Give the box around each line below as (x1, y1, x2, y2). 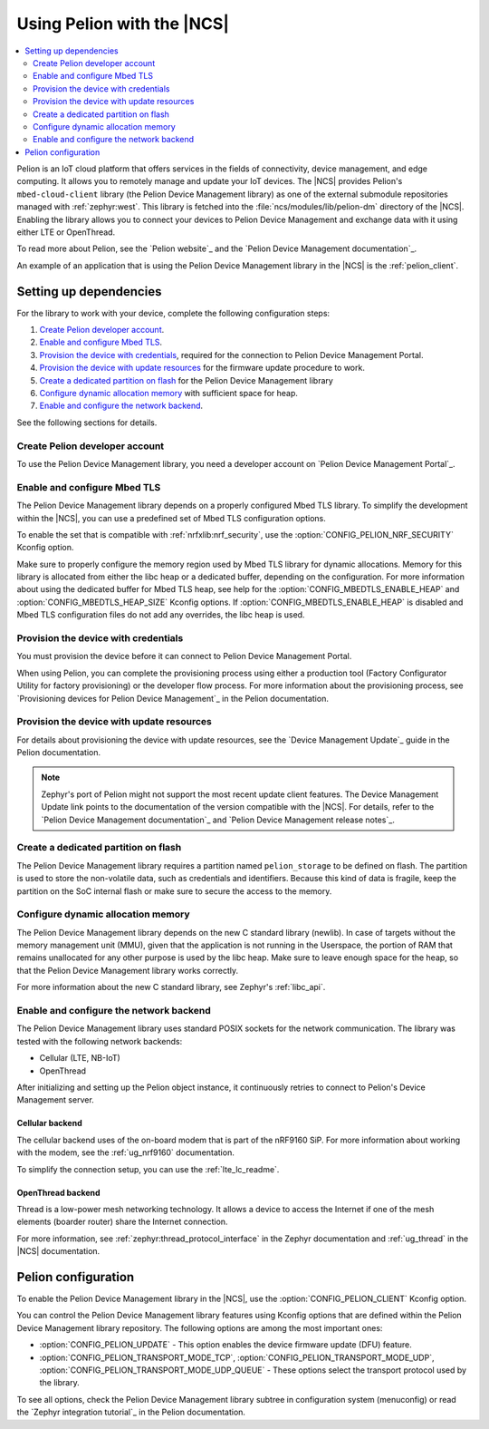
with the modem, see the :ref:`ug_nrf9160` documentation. (16, 1147, 235, 1158)
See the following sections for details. (16, 417, 158, 428)
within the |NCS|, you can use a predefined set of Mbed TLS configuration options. (16, 512, 326, 523)
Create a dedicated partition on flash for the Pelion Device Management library (39, 374, 334, 385)
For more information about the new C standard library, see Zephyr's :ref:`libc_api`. (16, 982, 326, 993)
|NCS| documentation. (16, 1246, 101, 1257)
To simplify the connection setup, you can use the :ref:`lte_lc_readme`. (16, 1163, 280, 1174)
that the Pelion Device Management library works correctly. (16, 965, 239, 976)
